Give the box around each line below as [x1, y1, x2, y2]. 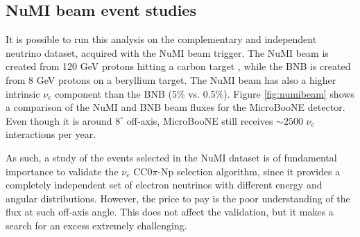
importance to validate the [6, 164, 119, 178]
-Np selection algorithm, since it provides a [157, 164, 341, 178]
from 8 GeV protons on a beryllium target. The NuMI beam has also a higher [6, 72, 336, 87]
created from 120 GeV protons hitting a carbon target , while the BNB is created [6, 59, 351, 73]
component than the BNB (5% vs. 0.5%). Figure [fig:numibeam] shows [55, 86, 354, 100]
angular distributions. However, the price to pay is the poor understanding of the [6, 191, 350, 205]
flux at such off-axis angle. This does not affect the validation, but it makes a [6, 204, 334, 219]
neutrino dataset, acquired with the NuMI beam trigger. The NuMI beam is [6, 45, 329, 60]
